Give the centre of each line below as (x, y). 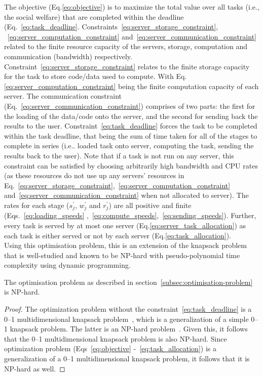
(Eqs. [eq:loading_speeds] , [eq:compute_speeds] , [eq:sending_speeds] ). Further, (130, 215)
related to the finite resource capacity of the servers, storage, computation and (126, 46)
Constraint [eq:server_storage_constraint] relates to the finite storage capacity (127, 66)
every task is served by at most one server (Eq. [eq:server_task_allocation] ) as (125, 225)
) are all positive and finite (150, 205)
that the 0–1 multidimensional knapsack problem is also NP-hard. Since (116, 338)
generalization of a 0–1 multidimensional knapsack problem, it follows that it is (127, 359)
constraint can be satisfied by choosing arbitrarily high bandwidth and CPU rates (131, 165)
